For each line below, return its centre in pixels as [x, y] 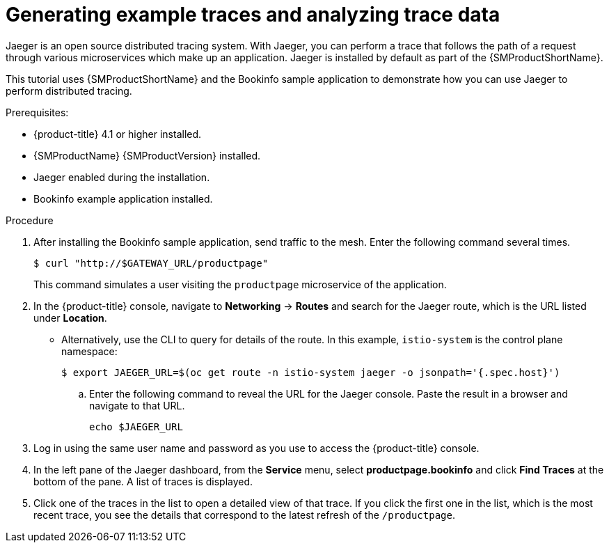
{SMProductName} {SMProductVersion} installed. [147, 155]
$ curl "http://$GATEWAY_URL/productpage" [151, 263]
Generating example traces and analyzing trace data [253, 15]
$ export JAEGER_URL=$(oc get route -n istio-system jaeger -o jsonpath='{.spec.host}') [311, 372]
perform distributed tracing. [69, 91]
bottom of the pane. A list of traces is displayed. [143, 481]
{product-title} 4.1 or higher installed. [118, 134]
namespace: [89, 351]
